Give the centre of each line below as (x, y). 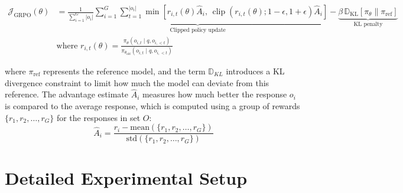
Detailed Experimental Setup (126, 178)
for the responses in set (98, 117)
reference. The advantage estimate (66, 94)
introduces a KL (255, 71)
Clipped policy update (198, 30)
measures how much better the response (214, 94)
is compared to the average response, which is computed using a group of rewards (152, 105)
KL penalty (368, 24)
